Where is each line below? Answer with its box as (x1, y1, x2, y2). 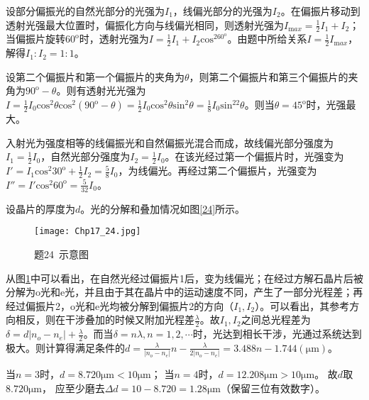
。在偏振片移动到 (280, 4, 360, 18)
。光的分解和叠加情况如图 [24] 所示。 (80, 201, 246, 216)
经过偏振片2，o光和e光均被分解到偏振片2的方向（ (6, 298, 234, 313)
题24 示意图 (34, 246, 89, 261)
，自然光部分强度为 (40, 149, 131, 164)
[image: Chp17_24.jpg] (34, 226, 141, 237)
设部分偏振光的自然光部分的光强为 (6, 4, 165, 18)
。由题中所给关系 (227, 31, 307, 46)
